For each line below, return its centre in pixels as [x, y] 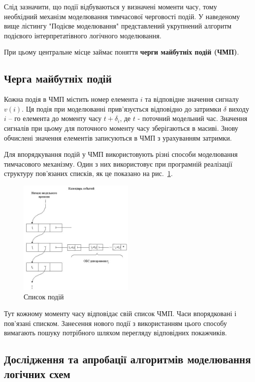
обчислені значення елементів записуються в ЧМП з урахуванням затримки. [118, 137]
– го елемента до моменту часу [55, 118]
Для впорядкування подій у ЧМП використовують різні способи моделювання [121, 154]
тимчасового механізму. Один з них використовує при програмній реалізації [118, 163]
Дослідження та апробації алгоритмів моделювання [127, 359]
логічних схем [37, 373]
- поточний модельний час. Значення [192, 118]
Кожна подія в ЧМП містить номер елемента [71, 99]
